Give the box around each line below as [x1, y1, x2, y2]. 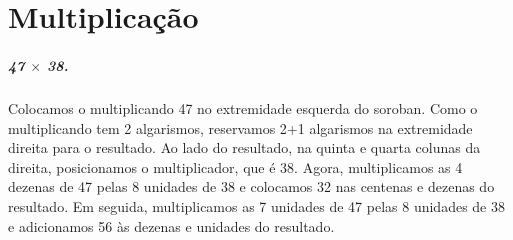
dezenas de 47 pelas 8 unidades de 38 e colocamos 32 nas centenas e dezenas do [8, 176, 495, 197]
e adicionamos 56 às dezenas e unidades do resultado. [8, 215, 335, 236]
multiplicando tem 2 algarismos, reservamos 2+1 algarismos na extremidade [8, 117, 473, 138]
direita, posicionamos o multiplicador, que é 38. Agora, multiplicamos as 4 [8, 156, 463, 177]
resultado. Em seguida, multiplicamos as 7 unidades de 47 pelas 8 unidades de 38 [8, 195, 505, 216]
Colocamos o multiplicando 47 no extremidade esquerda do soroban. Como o [8, 97, 478, 118]
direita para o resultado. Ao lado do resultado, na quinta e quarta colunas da [8, 137, 481, 158]
